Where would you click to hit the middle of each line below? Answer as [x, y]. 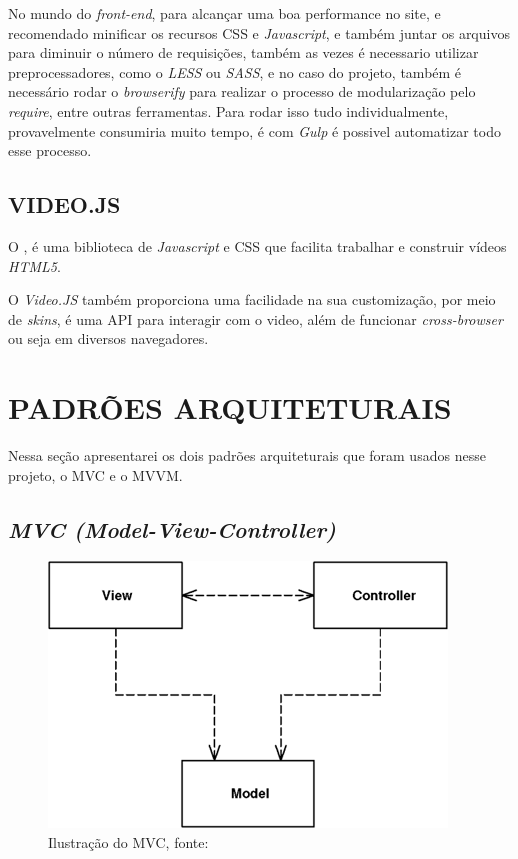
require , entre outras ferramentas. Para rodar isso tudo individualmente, [228, 110]
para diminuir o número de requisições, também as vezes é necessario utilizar [243, 52]
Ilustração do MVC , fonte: [128, 842]
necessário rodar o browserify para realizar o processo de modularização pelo [242, 91]
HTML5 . [34, 265]
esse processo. [50, 150]
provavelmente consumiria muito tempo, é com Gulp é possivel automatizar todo [254, 130]
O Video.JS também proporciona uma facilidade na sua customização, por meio [252, 299]
